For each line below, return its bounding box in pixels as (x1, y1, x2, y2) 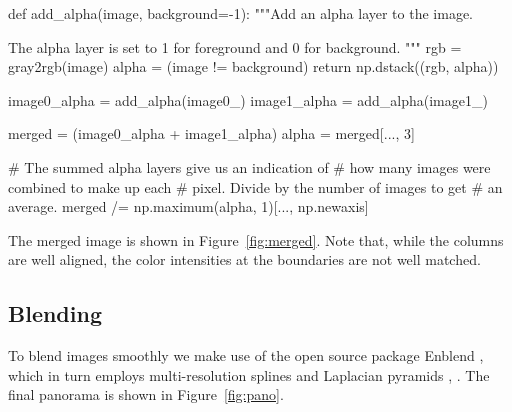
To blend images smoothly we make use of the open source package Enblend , (8, 345, 484, 366)
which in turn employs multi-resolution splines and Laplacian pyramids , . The (8, 364, 490, 385)
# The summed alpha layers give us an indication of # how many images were (8, 156, 491, 177)
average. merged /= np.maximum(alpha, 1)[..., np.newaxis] (8, 196, 369, 217)
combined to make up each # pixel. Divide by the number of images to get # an (8, 176, 503, 197)
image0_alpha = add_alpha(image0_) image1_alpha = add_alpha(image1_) (8, 89, 488, 110)
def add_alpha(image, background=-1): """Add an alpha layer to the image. (8, 3, 473, 23)
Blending (8, 298, 102, 329)
